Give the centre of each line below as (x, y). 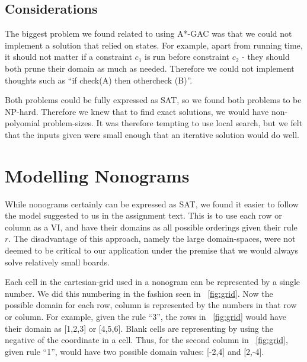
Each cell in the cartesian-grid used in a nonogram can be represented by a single (153, 282)
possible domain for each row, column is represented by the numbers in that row (151, 305)
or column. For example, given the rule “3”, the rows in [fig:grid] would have (145, 317)
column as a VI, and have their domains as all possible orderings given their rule (151, 227)
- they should (266, 57)
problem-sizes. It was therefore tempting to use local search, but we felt (173, 123)
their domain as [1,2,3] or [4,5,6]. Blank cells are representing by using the (139, 328)
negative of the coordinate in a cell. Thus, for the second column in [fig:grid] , (146, 340)
